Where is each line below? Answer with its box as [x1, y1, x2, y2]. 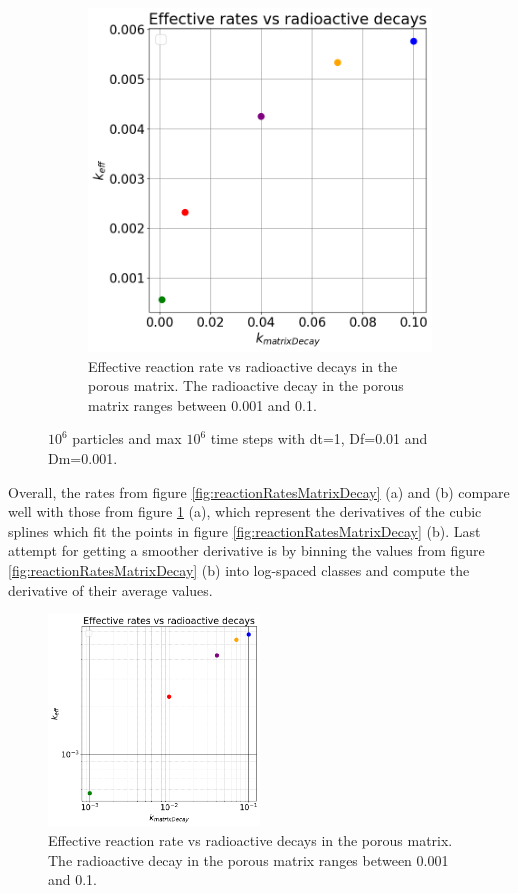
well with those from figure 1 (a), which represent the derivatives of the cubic [8, 501, 482, 522]
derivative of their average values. [8, 579, 213, 600]
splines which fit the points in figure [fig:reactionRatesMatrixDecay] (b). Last [8, 520, 481, 541]
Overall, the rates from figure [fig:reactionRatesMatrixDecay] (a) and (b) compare [8, 481, 510, 502]
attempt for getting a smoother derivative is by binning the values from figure [8, 540, 485, 561]
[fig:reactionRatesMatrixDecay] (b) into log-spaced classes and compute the [8, 559, 470, 580]
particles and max [72, 428, 182, 449]
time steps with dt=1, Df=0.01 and [210, 428, 428, 449]
